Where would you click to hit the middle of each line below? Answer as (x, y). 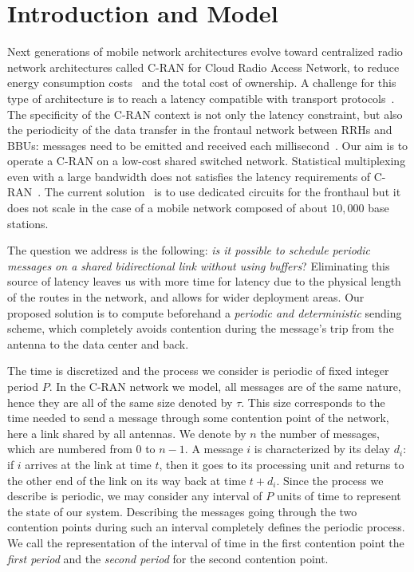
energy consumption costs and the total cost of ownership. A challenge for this (202, 83)
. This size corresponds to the (313, 402)
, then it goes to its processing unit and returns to (282, 464)
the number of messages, (320, 433)
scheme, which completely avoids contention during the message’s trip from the (201, 328)
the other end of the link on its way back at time (127, 480)
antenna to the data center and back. (98, 343)
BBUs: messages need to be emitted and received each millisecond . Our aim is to (208, 145)
